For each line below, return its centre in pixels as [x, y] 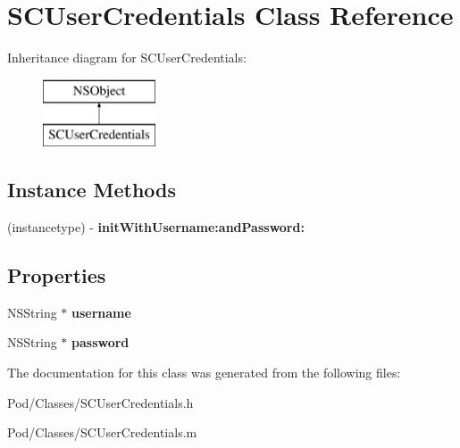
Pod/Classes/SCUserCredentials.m [102, 432]
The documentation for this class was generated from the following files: [204, 373]
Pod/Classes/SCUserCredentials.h [100, 402]
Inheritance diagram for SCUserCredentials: [127, 58]
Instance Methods [92, 190]
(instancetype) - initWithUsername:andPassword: [156, 227]
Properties [57, 275]
